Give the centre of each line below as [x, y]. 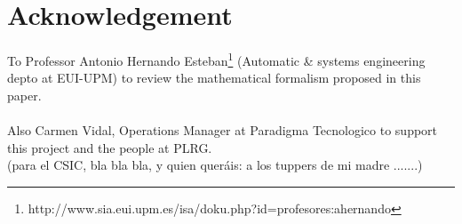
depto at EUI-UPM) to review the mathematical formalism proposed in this [214, 78]
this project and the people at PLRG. [110, 147]
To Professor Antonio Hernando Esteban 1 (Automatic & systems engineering [216, 59]
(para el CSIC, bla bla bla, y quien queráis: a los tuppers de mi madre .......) [215, 165]
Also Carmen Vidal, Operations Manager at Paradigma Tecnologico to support [223, 130]
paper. [24, 95]
